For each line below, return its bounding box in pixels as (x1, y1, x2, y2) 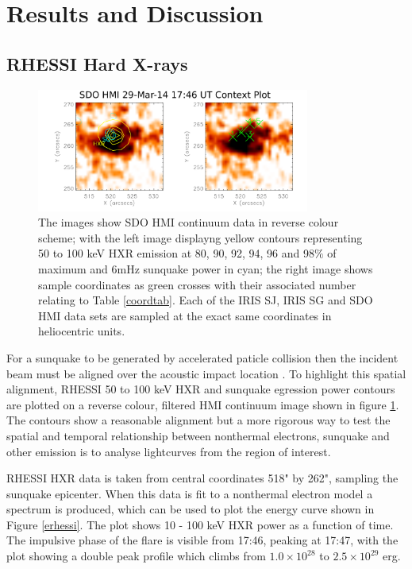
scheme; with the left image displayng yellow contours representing (38, 229, 363, 246)
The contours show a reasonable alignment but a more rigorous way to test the (6, 412, 391, 428)
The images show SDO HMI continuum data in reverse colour (38, 214, 339, 230)
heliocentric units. (38, 323, 125, 339)
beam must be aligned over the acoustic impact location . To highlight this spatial (6, 365, 406, 381)
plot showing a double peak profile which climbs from (6, 548, 266, 564)
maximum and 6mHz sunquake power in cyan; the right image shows (38, 260, 373, 277)
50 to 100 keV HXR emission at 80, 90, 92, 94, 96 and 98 (38, 245, 314, 261)
